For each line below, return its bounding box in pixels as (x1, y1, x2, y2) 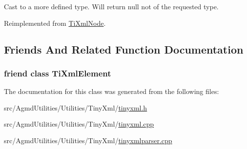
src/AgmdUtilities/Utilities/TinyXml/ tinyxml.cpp (4, 119, 154, 129)
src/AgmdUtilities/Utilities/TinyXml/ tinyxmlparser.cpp (4, 135, 172, 145)
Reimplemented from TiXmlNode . (4, 18, 106, 28)
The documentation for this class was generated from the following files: (4, 86, 219, 96)
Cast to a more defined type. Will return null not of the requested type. (4, 1, 219, 11)
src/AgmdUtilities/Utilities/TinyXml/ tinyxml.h (4, 102, 147, 112)
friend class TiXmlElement (4, 67, 111, 79)
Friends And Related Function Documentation (4, 41, 244, 56)
